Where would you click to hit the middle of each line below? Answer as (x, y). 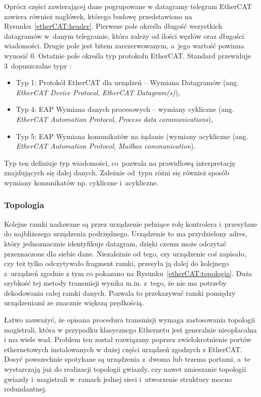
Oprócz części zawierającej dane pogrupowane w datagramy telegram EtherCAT (128, 6)
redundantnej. (25, 389)
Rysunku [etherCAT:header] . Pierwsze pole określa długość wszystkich (113, 26)
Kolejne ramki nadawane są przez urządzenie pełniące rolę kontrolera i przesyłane (131, 223)
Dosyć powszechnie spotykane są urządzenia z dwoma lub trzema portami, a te (127, 359)
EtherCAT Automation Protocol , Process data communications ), (114, 119)
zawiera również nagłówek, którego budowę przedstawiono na (98, 16)
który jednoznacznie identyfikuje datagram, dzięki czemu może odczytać (115, 243)
